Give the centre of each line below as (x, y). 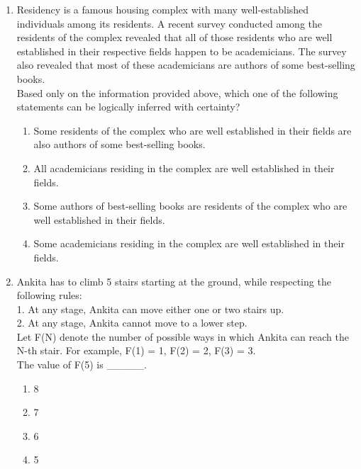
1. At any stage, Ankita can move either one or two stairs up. (150, 309)
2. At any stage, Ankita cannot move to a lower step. (132, 323)
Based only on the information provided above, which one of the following (177, 92)
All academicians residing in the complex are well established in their (184, 168)
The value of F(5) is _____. (82, 365)
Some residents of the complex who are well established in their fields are (193, 130)
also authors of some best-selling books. (120, 144)
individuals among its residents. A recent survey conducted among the (170, 23)
